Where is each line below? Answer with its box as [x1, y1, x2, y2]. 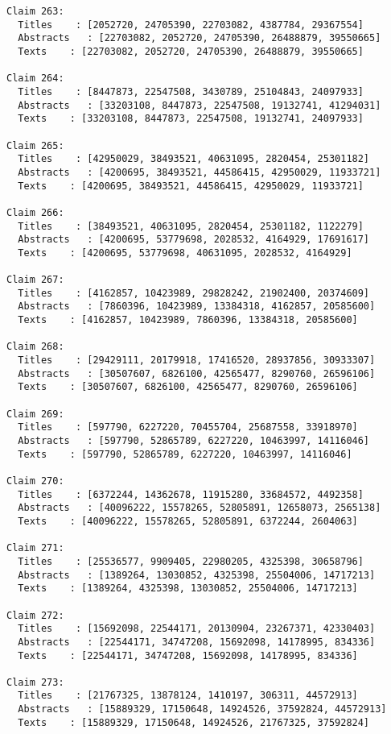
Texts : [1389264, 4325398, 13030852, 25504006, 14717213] [18, 583, 358, 595]
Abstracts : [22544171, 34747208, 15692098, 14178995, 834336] [18, 636, 376, 648]
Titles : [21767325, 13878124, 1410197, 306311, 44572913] [18, 690, 358, 702]
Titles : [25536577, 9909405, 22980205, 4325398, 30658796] [18, 555, 364, 567]
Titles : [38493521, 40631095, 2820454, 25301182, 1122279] [18, 220, 364, 232]
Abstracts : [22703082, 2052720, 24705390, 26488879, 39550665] [18, 32, 381, 44]
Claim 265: [6, 139, 64, 151]
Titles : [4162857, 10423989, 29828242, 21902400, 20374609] [18, 287, 370, 299]
